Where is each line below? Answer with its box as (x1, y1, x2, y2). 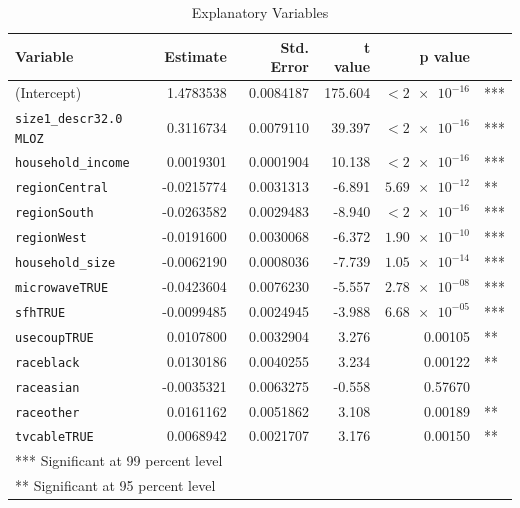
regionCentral (15, 181, 109, 196)
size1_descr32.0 (15, 111, 123, 126)
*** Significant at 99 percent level (15, 450, 223, 471)
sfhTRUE (15, 305, 66, 320)
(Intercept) (15, 82, 82, 103)
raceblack (15, 355, 80, 370)
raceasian (15, 380, 80, 395)
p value (419, 46, 470, 67)
